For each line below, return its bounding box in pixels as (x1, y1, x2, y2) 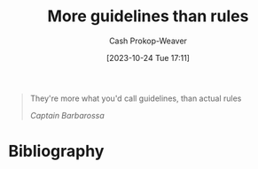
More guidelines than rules (47, 6, 249, 27)
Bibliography (8, 142, 105, 161)
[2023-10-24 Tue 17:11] (106, 52, 190, 63)
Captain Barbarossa (29, 110, 106, 120)
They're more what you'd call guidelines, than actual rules (29, 93, 242, 104)
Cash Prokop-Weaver (108, 35, 188, 46)
